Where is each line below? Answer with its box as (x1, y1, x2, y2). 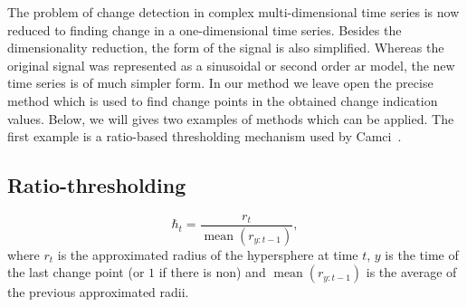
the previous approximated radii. (7, 283, 189, 302)
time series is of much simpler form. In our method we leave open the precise (7, 73, 434, 92)
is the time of (385, 245, 459, 264)
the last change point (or (7, 263, 145, 282)
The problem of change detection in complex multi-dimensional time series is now (7, 3, 460, 21)
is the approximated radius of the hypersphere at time (57, 245, 358, 264)
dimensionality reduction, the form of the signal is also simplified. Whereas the (7, 38, 444, 57)
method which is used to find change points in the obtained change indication (7, 91, 438, 110)
